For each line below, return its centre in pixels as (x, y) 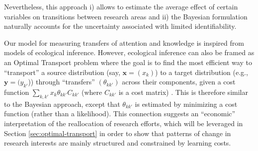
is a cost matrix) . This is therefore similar (183, 92)
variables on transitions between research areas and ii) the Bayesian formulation (126, 16)
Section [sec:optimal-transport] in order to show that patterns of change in (118, 133)
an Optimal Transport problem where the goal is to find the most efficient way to (128, 62)
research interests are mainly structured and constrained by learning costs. (118, 143)
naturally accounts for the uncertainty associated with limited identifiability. (120, 26)
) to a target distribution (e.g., (202, 72)
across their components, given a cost (179, 82)
